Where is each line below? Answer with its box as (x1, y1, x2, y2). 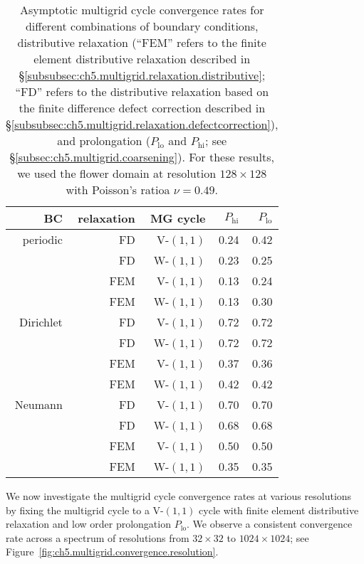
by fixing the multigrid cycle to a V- (6, 502, 164, 517)
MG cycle (150, 210, 206, 226)
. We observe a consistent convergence (187, 516, 353, 531)
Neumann (14, 396, 63, 413)
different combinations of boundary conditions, (25, 18, 259, 34)
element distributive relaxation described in (33, 50, 251, 67)
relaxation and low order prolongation (6, 516, 171, 531)
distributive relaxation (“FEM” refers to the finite (17, 34, 266, 50)
